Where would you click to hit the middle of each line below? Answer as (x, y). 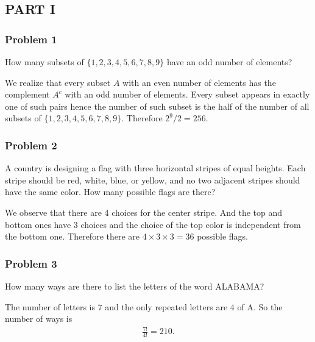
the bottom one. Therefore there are (73, 236)
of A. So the (260, 306)
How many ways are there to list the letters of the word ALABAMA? (135, 286)
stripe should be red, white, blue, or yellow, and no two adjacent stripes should (153, 180)
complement (27, 94)
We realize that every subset (58, 82)
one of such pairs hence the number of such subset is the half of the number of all (157, 106)
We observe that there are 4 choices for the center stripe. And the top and (144, 212)
